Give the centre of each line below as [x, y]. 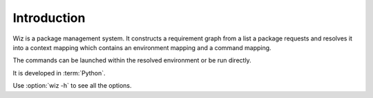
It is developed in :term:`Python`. [59, 73]
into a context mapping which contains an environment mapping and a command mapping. [142, 47]
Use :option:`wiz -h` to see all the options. [72, 86]
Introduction [49, 18]
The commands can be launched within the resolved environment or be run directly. [132, 60]
